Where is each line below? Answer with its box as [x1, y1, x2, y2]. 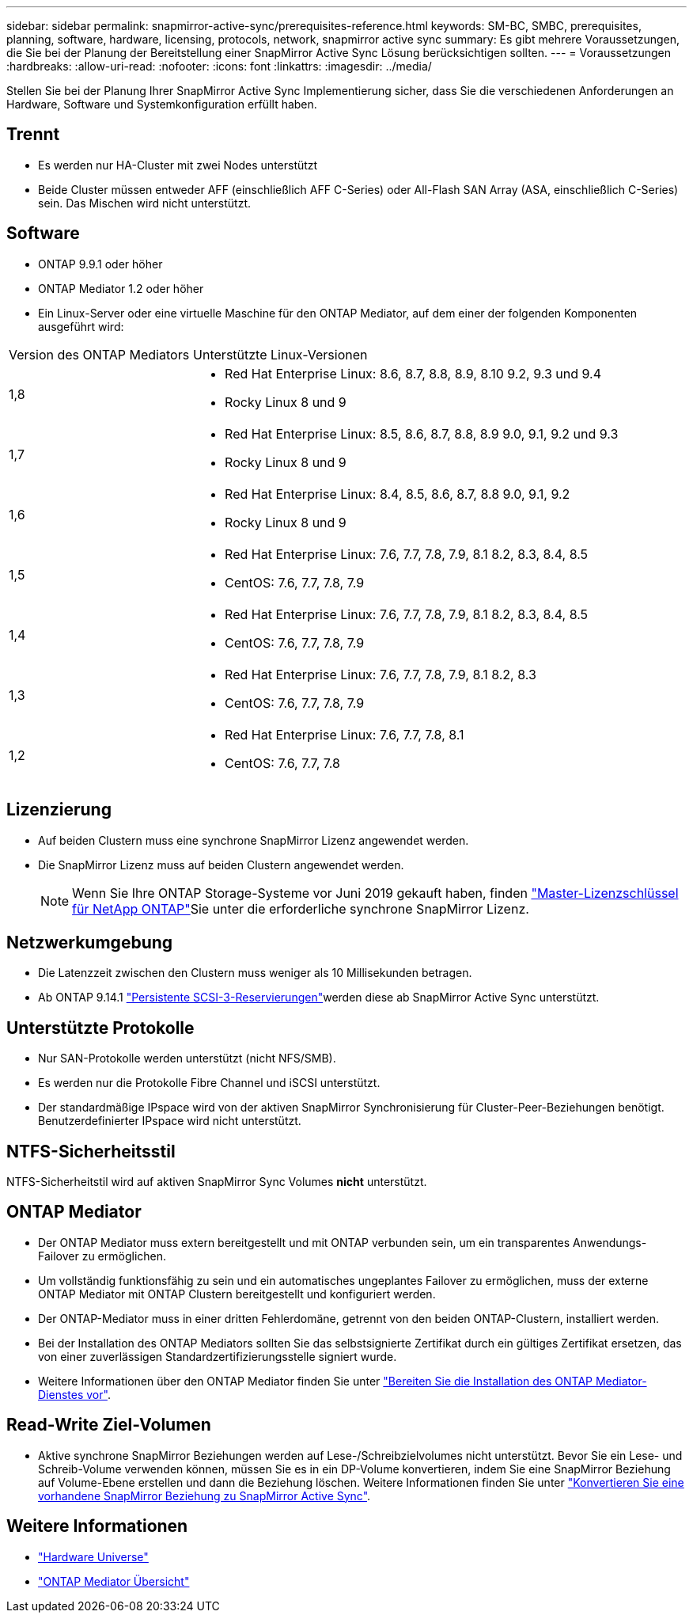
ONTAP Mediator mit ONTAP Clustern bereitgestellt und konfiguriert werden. [38, 1286, 436, 1301]
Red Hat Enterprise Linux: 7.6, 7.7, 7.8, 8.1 [225, 726, 464, 743]
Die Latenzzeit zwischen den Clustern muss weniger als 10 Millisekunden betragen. [38, 966, 472, 980]
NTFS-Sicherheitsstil [6, 1141, 176, 1161]
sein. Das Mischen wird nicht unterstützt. [38, 196, 252, 210]
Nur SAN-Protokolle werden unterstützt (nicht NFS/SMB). [38, 1051, 336, 1066]
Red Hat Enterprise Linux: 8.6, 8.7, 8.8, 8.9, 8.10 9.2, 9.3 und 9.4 [225, 365, 601, 382]
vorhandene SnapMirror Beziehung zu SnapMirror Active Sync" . [38, 1488, 371, 1503]
